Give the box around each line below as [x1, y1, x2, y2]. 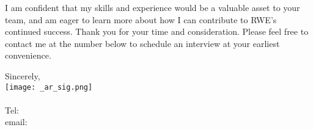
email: [5, 115, 28, 128]
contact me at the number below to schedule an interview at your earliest [5, 37, 280, 49]
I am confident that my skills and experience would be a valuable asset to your [5, 1, 300, 13]
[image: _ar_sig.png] [5, 82, 93, 92]
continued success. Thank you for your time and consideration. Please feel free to [5, 25, 309, 38]
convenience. [5, 49, 51, 62]
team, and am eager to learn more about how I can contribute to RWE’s [5, 13, 277, 26]
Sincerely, [5, 69, 40, 82]
